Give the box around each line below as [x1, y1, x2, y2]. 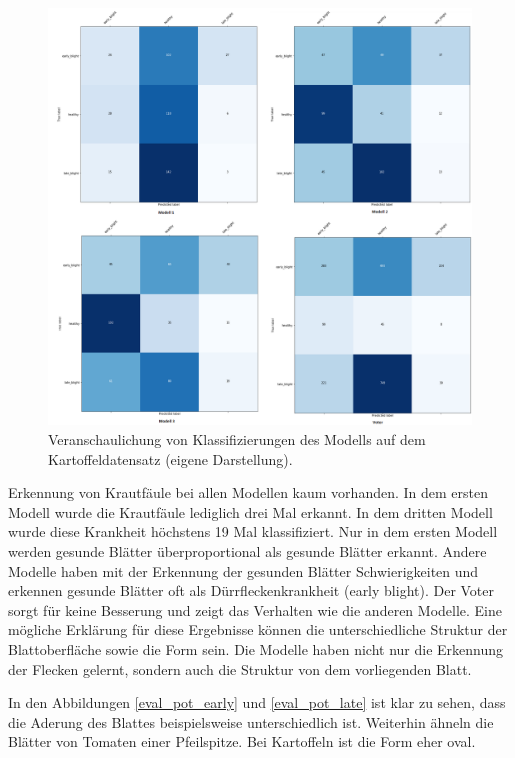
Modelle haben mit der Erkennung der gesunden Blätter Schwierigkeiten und [8, 560, 479, 581]
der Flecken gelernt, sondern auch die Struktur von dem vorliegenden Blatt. [8, 658, 472, 679]
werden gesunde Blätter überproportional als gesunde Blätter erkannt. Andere [8, 540, 487, 561]
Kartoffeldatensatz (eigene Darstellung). [48, 448, 293, 469]
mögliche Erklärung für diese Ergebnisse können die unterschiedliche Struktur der [8, 619, 508, 640]
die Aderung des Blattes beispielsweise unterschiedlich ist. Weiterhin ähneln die [8, 711, 494, 732]
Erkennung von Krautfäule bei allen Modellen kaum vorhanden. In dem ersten [8, 482, 488, 503]
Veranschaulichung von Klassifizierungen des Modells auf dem [48, 428, 426, 449]
